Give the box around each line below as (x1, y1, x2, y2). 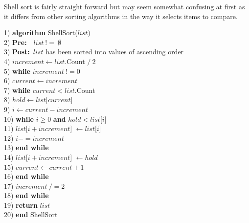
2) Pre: (4, 37, 27, 47)
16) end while (4, 171, 49, 181)
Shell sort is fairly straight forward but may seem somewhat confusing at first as (4, 1, 245, 11)
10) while (4, 113, 34, 124)
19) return (4, 200, 38, 210)
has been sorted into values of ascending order (45, 46, 184, 57)
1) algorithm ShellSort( (4, 27, 78, 38)
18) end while (4, 190, 49, 201)
